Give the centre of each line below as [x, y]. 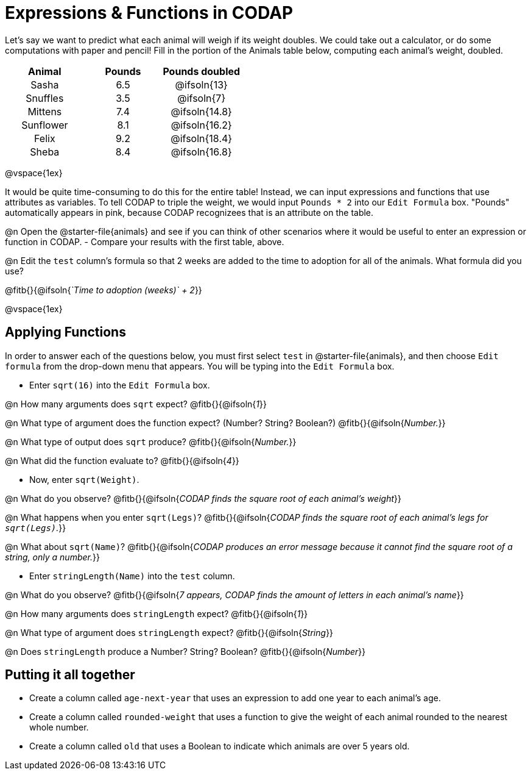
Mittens [45, 111]
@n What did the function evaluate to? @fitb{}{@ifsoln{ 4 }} [122, 460]
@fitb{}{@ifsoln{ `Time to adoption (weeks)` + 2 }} [104, 290]
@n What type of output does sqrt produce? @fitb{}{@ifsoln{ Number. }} [151, 441]
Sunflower [45, 125]
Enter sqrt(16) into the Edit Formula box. [120, 385]
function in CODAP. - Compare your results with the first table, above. [145, 241]
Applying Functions [65, 332]
